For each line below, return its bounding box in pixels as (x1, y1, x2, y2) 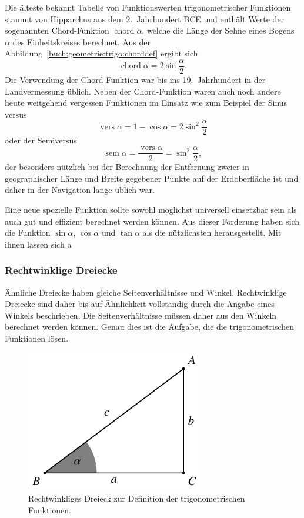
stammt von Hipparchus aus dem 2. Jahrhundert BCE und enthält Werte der (5, 12, 285, 25)
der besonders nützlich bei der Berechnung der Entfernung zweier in (5, 161, 249, 173)
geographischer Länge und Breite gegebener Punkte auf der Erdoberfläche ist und (5, 172, 299, 184)
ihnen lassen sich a (5, 238, 72, 250)
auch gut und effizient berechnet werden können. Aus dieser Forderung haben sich (5, 215, 300, 227)
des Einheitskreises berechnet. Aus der (12, 35, 151, 48)
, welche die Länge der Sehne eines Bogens (142, 24, 295, 36)
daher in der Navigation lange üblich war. (5, 183, 155, 196)
